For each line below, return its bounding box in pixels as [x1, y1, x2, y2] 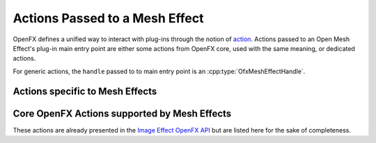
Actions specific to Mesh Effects [13, 85, 157, 97]
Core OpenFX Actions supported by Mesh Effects [13, 107, 232, 119]
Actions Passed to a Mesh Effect [13, 10, 204, 26]
